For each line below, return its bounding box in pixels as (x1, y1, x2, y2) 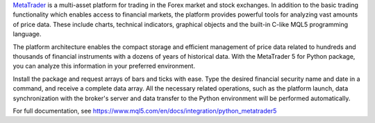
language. (12, 30, 42, 38)
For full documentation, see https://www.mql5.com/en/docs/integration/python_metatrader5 (12, 106, 277, 115)
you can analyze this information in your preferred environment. (12, 62, 196, 70)
